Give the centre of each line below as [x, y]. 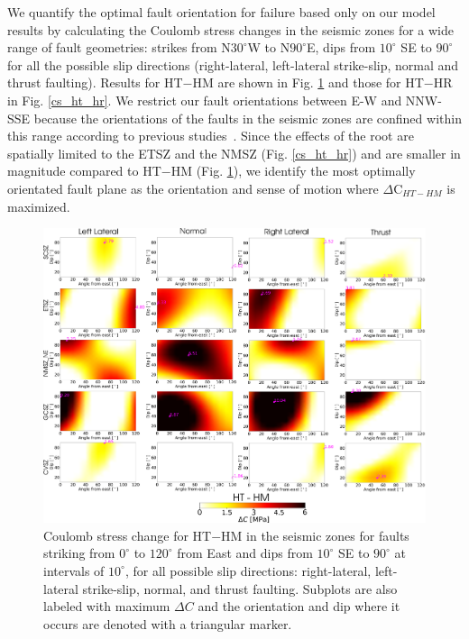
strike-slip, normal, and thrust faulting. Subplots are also [240, 588]
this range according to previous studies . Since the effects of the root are [211, 136]
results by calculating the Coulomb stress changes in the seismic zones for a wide [231, 29]
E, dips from [341, 47]
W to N [269, 47]
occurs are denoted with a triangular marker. [168, 623]
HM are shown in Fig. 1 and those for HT [308, 82]
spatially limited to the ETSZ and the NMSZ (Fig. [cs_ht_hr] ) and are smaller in [234, 153]
